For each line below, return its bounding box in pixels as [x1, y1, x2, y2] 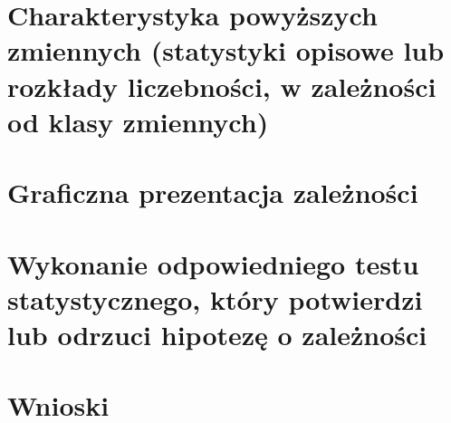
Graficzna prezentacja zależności [7, 174, 418, 211]
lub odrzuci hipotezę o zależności [7, 315, 427, 352]
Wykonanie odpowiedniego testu [7, 245, 419, 282]
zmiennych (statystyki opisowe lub [7, 32, 445, 69]
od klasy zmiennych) [7, 102, 269, 139]
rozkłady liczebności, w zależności [7, 67, 437, 104]
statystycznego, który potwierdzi [7, 280, 423, 317]
